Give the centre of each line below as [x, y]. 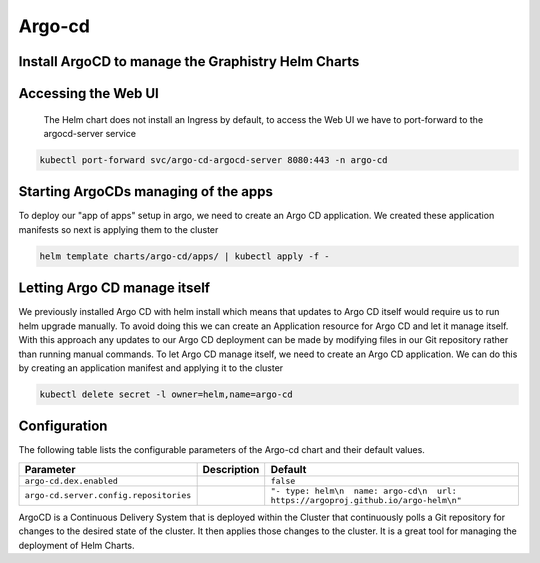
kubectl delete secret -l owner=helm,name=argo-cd [166, 394]
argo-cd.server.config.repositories [108, 495]
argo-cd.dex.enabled [71, 480]
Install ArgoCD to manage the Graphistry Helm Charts [189, 61]
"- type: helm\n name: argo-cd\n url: [363, 490]
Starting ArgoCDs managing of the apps [146, 191]
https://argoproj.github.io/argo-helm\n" [366, 500]
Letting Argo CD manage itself [114, 288]
